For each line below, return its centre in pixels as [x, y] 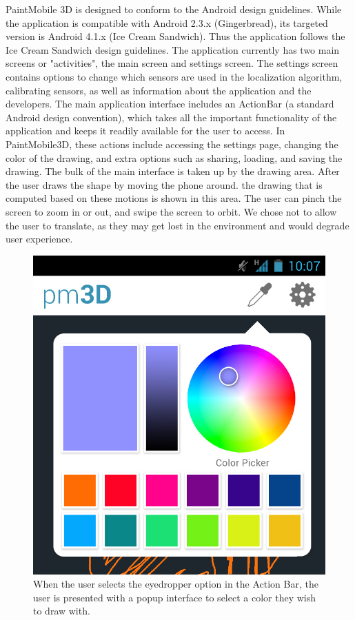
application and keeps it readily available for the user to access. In [145, 131]
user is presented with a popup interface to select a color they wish [175, 597]
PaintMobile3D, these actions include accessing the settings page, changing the [172, 144]
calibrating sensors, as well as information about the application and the [159, 90]
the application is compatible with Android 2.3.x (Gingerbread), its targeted [167, 22]
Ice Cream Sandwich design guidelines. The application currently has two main [173, 49]
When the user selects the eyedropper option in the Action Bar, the [176, 584]
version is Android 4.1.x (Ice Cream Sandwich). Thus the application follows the [175, 36]
